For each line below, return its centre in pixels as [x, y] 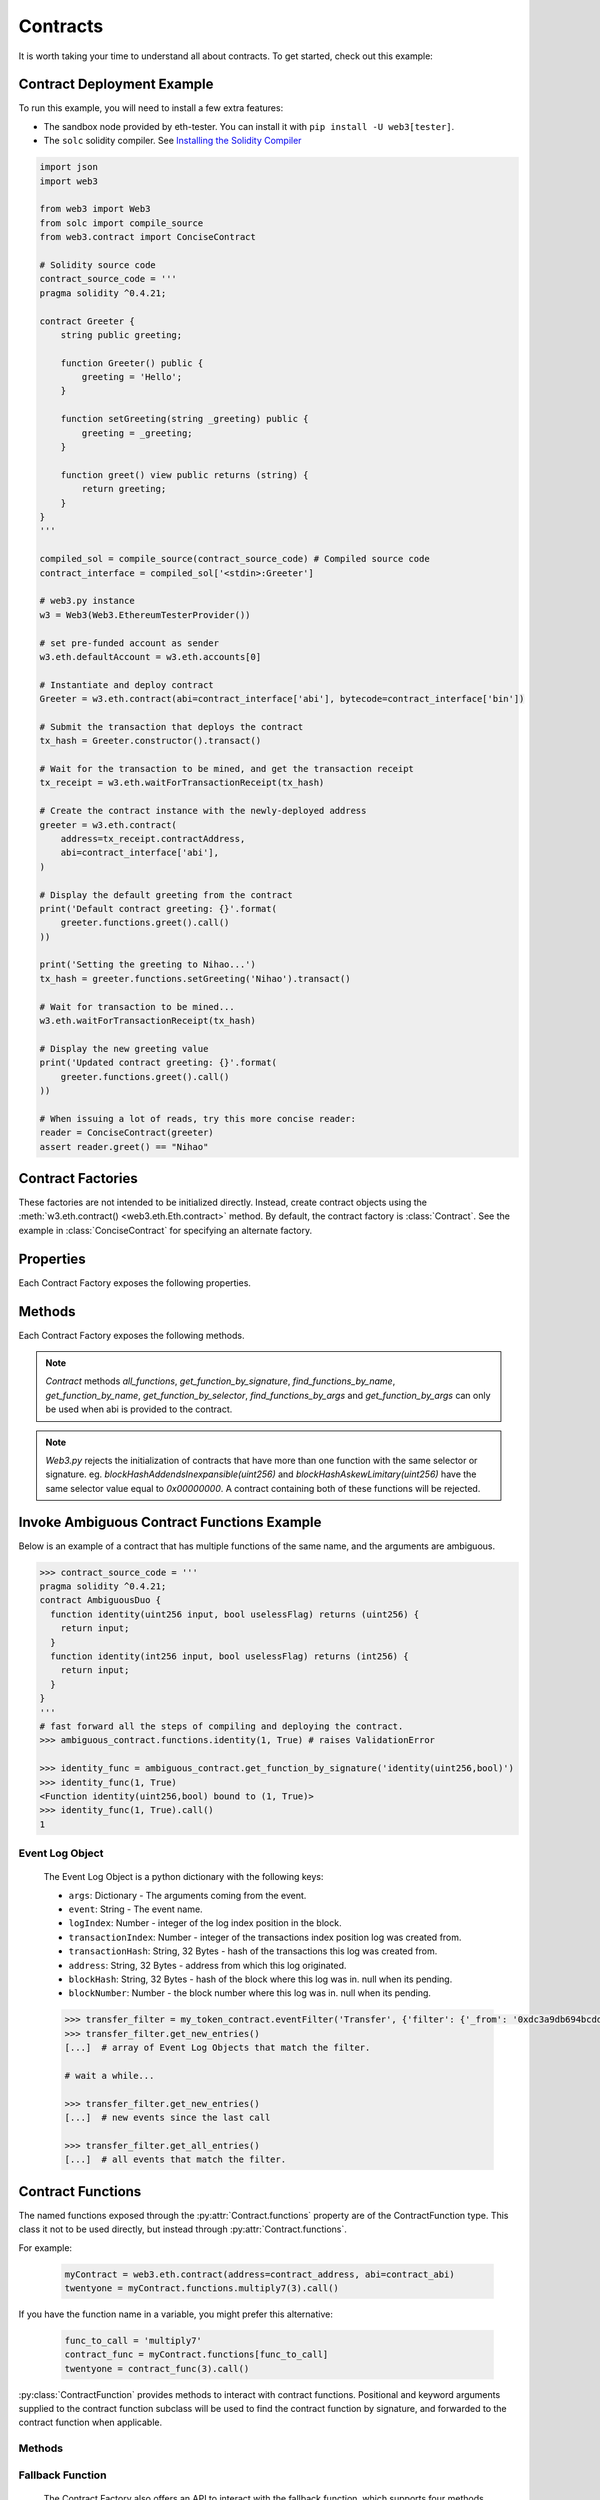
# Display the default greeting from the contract [166, 894]
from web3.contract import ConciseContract [148, 237]
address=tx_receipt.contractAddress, [153, 838]
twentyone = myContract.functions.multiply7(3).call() [201, 2288]
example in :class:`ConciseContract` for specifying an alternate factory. [165, 1230]
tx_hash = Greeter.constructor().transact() [150, 741]
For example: [45, 2247]
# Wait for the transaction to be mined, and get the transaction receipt [227, 769]
